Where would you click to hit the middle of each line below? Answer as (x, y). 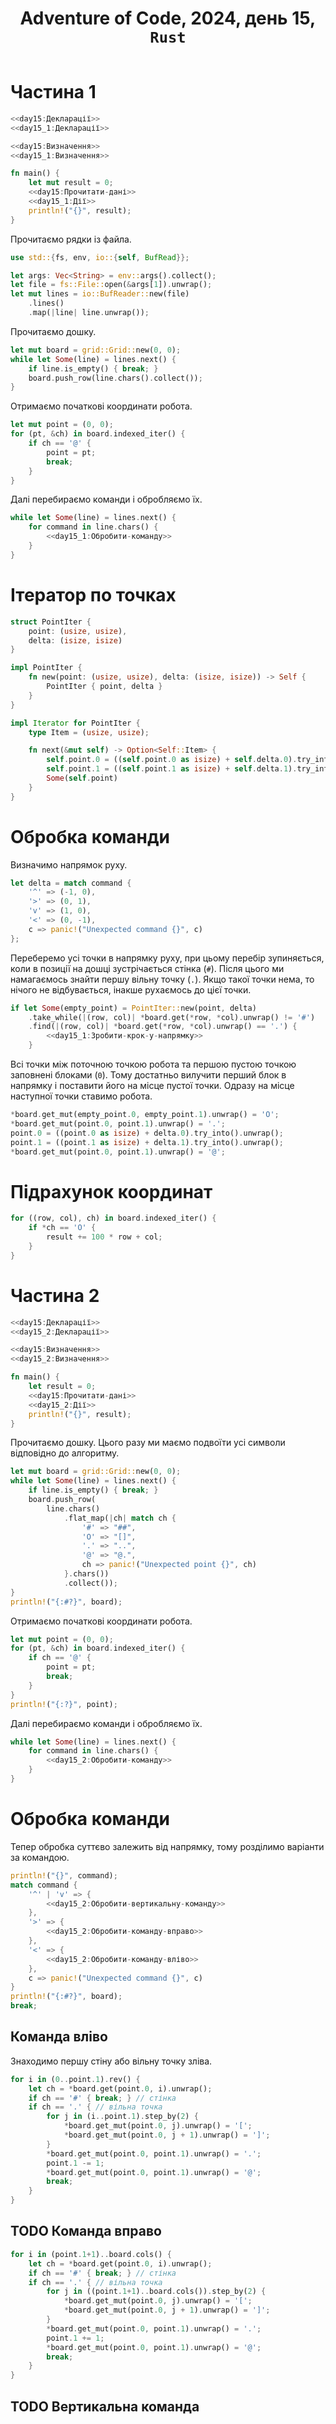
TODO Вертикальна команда (105, 2406)
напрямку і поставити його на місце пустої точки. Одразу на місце (152, 1086)
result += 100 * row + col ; (104, 1237)
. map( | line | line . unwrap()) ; (89, 313)
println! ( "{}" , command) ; (64, 1875)
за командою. (40, 1857)
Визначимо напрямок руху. (69, 864)
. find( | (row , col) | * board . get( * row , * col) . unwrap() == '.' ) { (163, 1027)
